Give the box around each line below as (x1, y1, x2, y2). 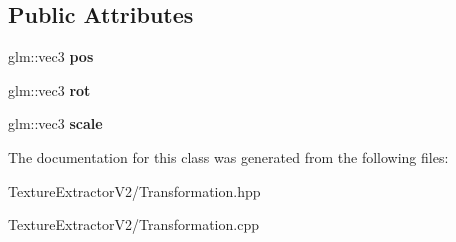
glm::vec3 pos (8, 46, 94, 67)
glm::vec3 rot (8, 79, 91, 100)
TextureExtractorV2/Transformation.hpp (8, 180, 261, 201)
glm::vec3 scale (8, 113, 103, 134)
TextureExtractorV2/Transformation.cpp (8, 214, 259, 235)
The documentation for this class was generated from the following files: (8, 146, 449, 167)
